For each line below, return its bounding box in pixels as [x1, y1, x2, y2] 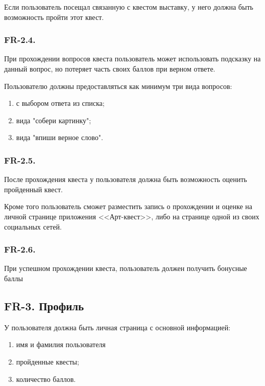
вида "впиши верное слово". [16, 132, 103, 143]
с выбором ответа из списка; [16, 98, 105, 108]
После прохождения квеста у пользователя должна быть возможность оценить [4, 174, 247, 185]
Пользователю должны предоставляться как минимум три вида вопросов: [4, 80, 232, 91]
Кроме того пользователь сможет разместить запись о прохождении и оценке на [4, 201, 252, 212]
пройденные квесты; [16, 356, 79, 367]
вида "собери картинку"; [16, 115, 91, 125]
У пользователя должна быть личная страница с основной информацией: [4, 322, 231, 332]
